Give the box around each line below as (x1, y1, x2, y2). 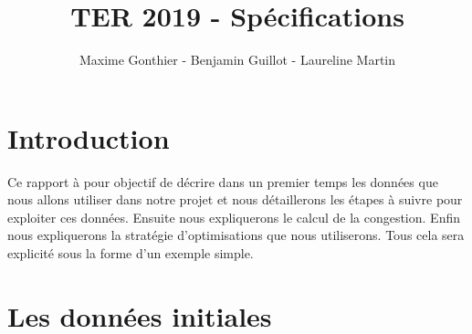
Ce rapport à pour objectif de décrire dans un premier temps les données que (7, 172, 438, 191)
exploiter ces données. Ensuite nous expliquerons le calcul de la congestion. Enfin (7, 207, 460, 226)
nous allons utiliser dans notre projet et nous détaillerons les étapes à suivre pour (7, 190, 463, 209)
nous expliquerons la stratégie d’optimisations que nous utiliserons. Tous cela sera (7, 225, 465, 245)
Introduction (7, 119, 170, 156)
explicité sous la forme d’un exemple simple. (7, 244, 254, 263)
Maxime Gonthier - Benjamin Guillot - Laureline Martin (79, 50, 396, 69)
